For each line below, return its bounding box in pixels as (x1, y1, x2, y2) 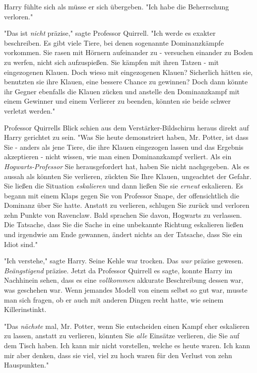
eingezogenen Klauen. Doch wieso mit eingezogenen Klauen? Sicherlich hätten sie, (4, 66, 253, 77)
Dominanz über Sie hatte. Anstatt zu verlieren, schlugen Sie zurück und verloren (4, 200, 250, 210)
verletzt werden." (4, 105, 55, 116)
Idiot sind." (4, 239, 38, 249)
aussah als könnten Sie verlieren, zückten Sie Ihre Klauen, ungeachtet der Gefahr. (4, 171, 252, 181)
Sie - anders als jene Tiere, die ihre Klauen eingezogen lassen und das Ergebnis (4, 141, 244, 152)
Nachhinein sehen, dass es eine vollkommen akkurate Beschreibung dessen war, (4, 275, 244, 285)
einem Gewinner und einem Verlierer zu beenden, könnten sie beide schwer (4, 96, 231, 106)
